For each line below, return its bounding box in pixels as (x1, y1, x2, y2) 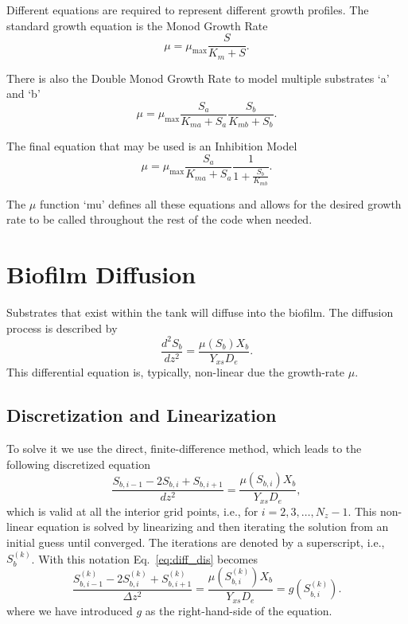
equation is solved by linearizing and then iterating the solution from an (37, 518, 389, 535)
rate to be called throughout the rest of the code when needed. (6, 211, 313, 228)
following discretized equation (6, 455, 150, 472)
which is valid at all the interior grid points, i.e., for (6, 502, 258, 519)
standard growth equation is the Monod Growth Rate (6, 17, 268, 33)
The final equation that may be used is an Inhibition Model (6, 138, 297, 154)
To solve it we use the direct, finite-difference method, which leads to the (6, 440, 362, 457)
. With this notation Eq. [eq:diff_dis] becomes (31, 550, 258, 567)
